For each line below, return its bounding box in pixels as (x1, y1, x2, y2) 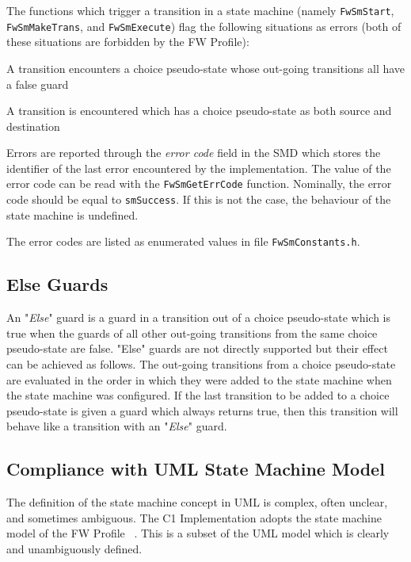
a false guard (6, 75, 69, 92)
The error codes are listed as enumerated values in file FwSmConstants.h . (6, 233, 360, 250)
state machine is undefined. (6, 206, 139, 223)
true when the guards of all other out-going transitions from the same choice (6, 324, 378, 341)
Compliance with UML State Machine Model (6, 457, 385, 481)
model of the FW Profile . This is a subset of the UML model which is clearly (6, 525, 390, 541)
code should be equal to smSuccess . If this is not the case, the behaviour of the (6, 191, 391, 208)
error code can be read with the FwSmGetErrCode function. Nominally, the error (6, 175, 392, 192)
